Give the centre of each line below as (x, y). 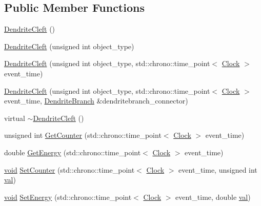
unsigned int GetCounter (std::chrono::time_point (83, 135)
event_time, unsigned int (218, 169)
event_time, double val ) (213, 197)
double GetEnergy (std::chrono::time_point (73, 152)
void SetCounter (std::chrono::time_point (69, 169)
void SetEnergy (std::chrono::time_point (68, 197)
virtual (15, 118)
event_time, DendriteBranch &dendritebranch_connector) (96, 101)
